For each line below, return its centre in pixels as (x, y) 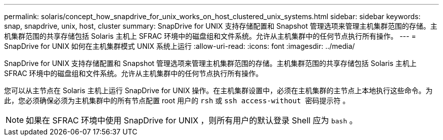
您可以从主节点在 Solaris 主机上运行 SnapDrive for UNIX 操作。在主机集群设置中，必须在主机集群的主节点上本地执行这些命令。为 (218, 90)
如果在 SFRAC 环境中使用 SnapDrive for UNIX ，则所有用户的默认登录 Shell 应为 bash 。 (192, 120)
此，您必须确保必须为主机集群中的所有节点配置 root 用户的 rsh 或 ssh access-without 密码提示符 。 (177, 100)
